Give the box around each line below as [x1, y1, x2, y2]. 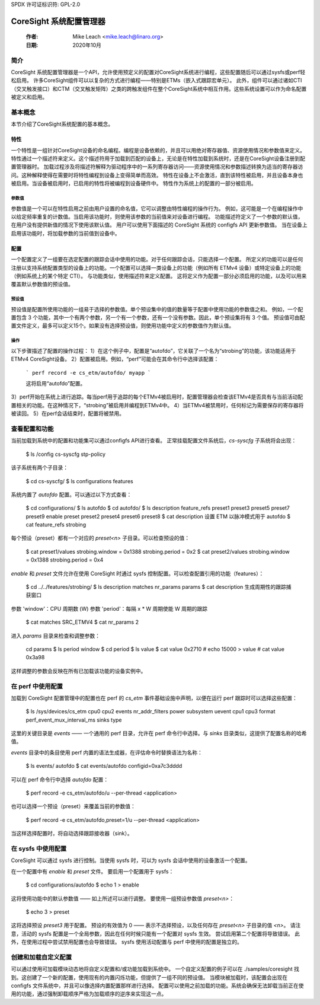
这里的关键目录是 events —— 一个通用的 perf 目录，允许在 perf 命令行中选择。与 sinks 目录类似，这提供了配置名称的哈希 [11, 730, 307, 737]
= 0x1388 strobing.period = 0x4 [25, 556, 104, 563]
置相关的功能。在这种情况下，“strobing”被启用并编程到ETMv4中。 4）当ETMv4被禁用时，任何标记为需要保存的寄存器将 [11, 401, 304, 409]
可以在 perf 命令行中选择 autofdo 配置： [11, 776, 109, 783]
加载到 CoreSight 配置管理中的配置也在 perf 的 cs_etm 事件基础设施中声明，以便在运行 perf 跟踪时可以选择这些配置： [11, 694, 297, 701]
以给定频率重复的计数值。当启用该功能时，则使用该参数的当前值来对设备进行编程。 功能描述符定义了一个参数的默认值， [11, 213, 303, 220]
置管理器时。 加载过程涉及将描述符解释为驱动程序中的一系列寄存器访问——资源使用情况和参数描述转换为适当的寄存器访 [11, 163, 303, 170]
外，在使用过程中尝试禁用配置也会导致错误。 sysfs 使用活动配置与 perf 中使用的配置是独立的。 [11, 939, 243, 946]
